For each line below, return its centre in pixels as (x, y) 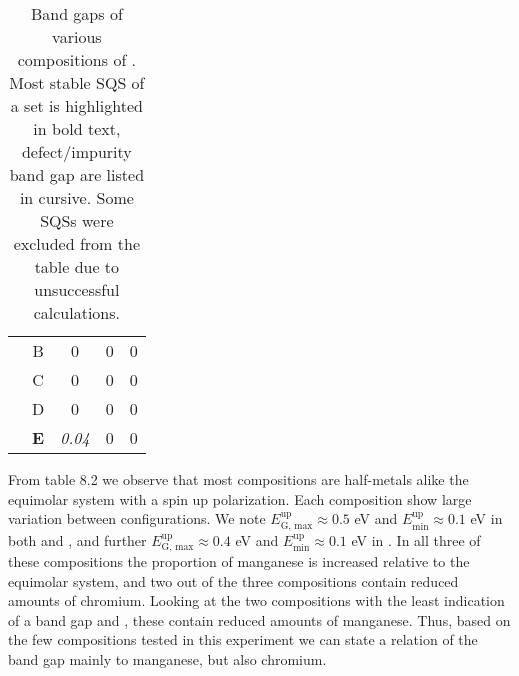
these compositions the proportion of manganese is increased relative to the (239, 561)
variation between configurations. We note (137, 518)
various (77, 36)
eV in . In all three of (416, 539)
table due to (77, 266)
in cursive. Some (76, 197)
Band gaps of (76, 13)
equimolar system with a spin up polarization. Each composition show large (240, 498)
